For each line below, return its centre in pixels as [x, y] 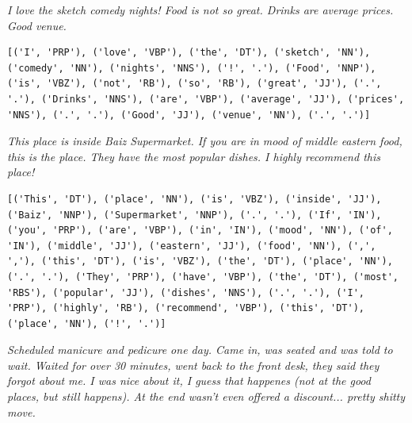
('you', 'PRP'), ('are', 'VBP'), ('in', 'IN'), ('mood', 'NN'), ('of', [200, 231]
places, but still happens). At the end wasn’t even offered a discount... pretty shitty [206, 396]
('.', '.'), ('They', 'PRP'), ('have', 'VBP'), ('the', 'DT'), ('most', [203, 277]
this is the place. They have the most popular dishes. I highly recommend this [194, 156]
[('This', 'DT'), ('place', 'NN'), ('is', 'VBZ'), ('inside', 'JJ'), [195, 199]
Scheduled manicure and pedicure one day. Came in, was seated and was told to [200, 350]
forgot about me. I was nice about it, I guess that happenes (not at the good [189, 381]
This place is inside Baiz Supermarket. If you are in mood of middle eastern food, [205, 141]
